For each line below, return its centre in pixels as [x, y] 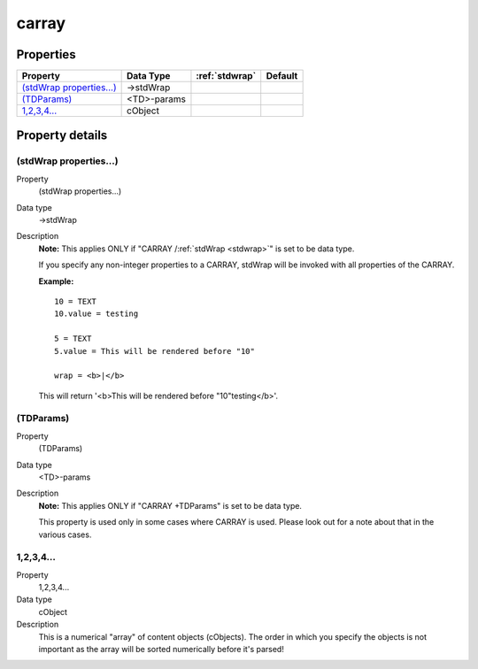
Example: [56, 281]
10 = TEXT [75, 301]
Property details [62, 136]
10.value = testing [96, 314]
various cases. [65, 534]
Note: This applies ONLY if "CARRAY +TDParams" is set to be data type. [170, 505]
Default [282, 76]
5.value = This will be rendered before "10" [155, 351]
